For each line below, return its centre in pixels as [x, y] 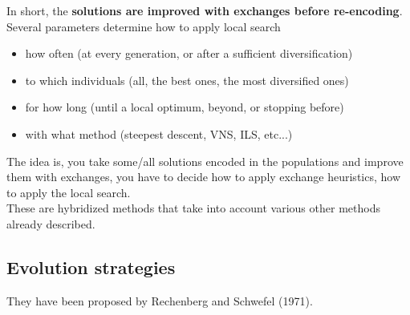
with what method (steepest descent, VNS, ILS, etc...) [159, 133]
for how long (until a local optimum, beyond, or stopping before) [185, 107]
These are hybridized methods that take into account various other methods [193, 208]
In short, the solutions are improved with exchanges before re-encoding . [205, 10]
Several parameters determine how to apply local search [144, 26]
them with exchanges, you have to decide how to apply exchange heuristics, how [204, 177]
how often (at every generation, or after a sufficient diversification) [189, 53]
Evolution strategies [91, 267]
